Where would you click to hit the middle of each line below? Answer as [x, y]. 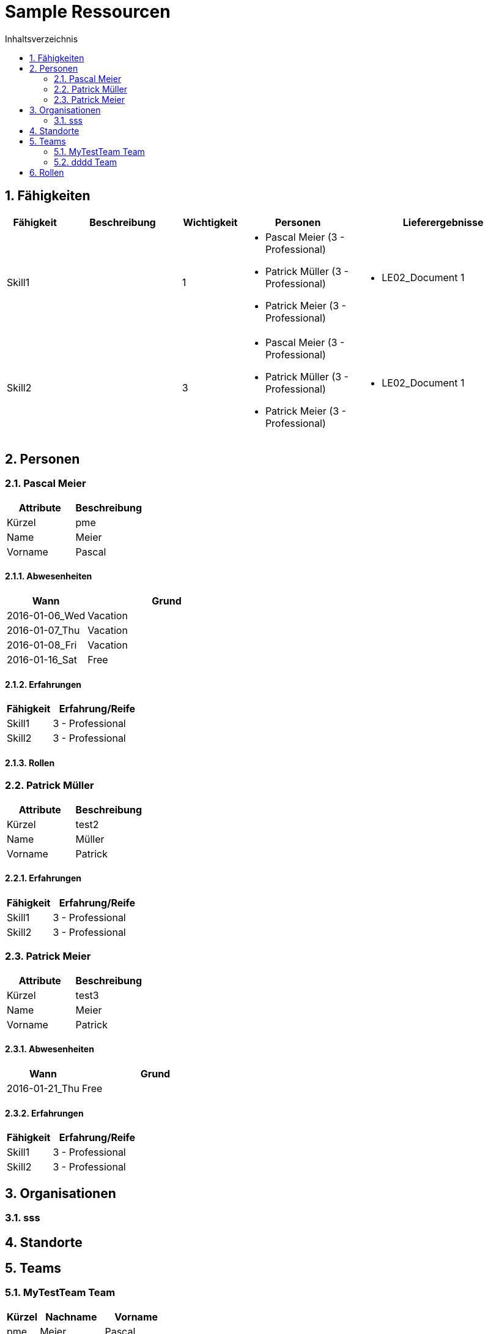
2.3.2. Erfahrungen [44, 1113]
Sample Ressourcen [88, 12]
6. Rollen [47, 172]
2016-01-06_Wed [46, 616]
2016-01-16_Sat [42, 660]
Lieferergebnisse [443, 222]
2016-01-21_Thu [43, 1089]
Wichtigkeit [210, 222]
